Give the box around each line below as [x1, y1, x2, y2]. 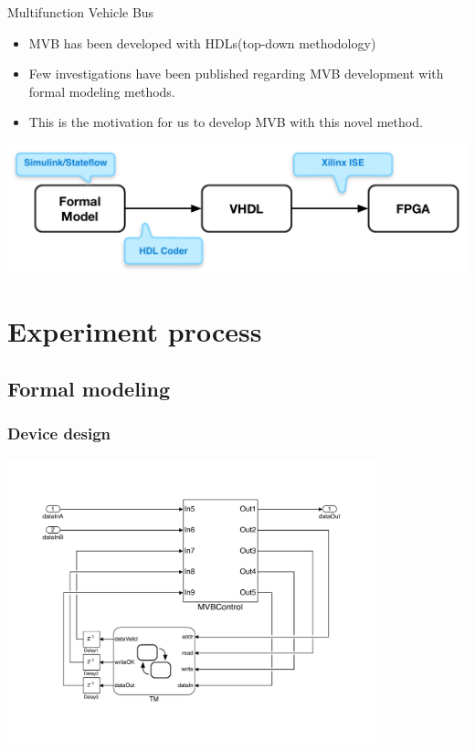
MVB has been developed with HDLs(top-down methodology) [28, 33, 376, 52]
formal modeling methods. [28, 81, 175, 100]
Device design [7, 422, 111, 445]
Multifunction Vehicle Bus [7, 3, 154, 21]
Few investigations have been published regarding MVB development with [28, 64, 444, 83]
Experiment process [7, 312, 262, 349]
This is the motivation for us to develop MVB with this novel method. [28, 112, 423, 132]
